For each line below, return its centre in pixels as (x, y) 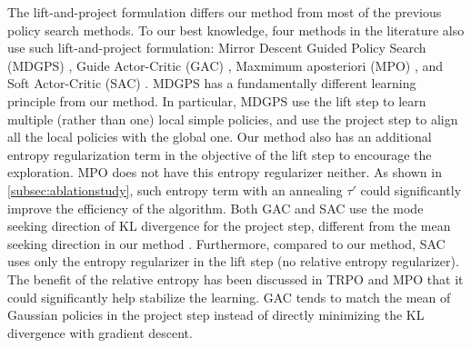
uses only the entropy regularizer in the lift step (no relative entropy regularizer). (233, 261)
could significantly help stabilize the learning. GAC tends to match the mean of (229, 297)
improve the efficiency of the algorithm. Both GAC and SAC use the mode (215, 208)
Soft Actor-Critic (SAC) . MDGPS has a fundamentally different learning (212, 83)
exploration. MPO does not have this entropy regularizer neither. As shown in (225, 172)
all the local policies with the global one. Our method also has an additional (220, 137)
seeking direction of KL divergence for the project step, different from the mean (229, 226)
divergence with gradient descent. (100, 332)
